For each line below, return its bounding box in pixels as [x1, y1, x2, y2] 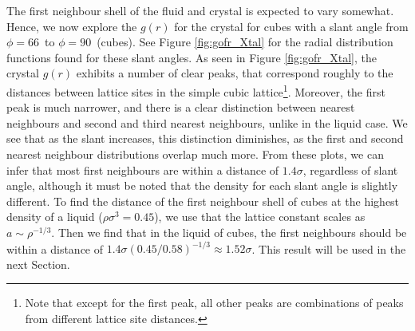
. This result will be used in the [251, 240, 406, 257]
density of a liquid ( [6, 208, 103, 225]
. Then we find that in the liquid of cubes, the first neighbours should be [51, 223, 407, 240]
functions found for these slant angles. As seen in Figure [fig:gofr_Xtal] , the [6, 49, 377, 65]
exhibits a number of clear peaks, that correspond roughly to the [76, 65, 393, 81]
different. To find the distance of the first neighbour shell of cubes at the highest [6, 192, 400, 209]
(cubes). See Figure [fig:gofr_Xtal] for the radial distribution [97, 33, 393, 50]
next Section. [6, 255, 70, 272]
